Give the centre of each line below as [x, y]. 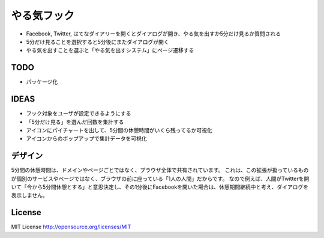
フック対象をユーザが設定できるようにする [79, 114]
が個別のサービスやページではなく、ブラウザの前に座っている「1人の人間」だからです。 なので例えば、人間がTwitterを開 [160, 178]
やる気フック [43, 16]
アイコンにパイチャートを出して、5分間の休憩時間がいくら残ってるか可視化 [119, 130]
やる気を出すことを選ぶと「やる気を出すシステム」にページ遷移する [110, 50]
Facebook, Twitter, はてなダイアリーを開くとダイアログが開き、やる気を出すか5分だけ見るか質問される [154, 34]
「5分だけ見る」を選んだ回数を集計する [75, 122]
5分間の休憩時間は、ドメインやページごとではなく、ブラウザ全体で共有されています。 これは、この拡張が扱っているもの [160, 170]
